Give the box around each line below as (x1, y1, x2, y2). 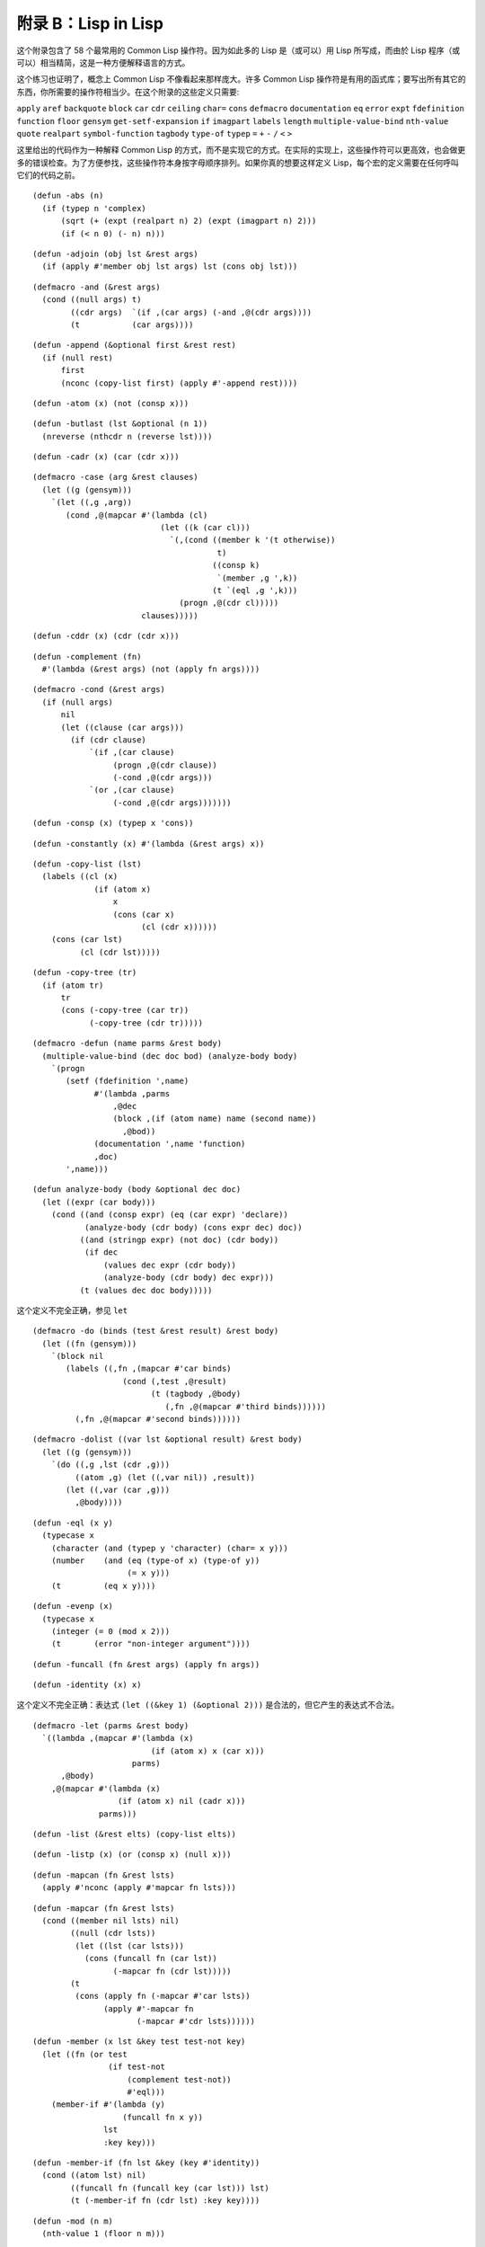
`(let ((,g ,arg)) (50, 497, 133, 508)
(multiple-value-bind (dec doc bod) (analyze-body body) (41, 1051, 298, 1061)
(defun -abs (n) (32, 191, 104, 201)
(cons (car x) (112, 909, 175, 919)
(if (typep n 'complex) (41, 203, 147, 213)
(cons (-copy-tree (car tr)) (60, 1005, 190, 1016)
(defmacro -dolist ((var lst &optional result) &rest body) (32, 1434, 303, 1444)
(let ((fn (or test (41, 2049, 128, 2059)
